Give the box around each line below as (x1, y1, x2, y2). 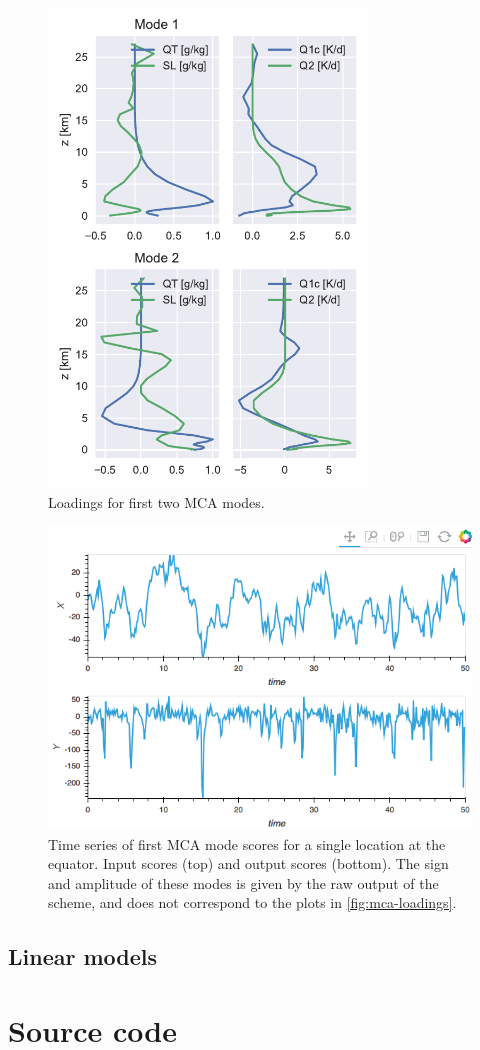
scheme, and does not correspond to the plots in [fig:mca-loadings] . (48, 892, 457, 913)
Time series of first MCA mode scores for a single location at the (48, 833, 446, 854)
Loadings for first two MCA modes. (48, 491, 265, 512)
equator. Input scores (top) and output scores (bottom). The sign (48, 853, 449, 874)
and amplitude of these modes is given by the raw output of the (48, 872, 439, 893)
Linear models (8, 941, 158, 972)
